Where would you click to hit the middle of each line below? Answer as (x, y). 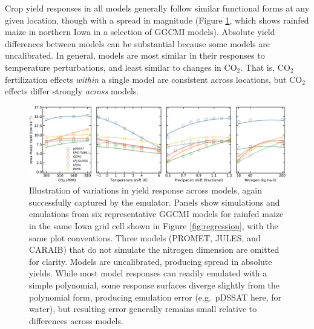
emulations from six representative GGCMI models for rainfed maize (156, 214)
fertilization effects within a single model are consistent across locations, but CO (154, 79)
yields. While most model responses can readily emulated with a (148, 273)
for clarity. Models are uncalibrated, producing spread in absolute (151, 261)
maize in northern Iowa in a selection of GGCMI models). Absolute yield (140, 32)
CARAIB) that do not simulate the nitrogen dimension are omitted (154, 249)
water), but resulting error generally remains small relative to (143, 309)
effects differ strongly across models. (72, 91)
